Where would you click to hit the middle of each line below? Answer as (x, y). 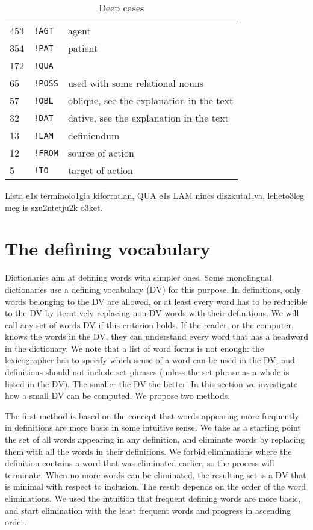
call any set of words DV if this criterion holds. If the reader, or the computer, (149, 324)
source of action (101, 153)
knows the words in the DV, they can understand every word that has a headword (156, 336)
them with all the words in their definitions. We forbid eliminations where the (148, 451)
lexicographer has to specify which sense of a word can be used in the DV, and (150, 360)
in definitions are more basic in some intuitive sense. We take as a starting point (153, 427)
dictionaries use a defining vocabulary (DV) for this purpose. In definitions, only (153, 289)
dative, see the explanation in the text (148, 118)
